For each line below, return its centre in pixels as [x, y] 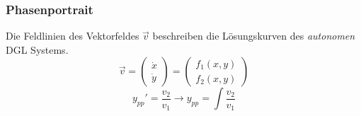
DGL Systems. [37, 49]
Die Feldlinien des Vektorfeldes [73, 36]
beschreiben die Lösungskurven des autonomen [254, 36]
